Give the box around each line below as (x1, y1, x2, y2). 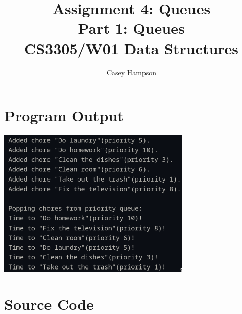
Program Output (4, 105, 124, 126)
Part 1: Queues (78, 18, 185, 38)
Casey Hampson (106, 67, 157, 77)
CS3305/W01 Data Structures (24, 37, 239, 58)
